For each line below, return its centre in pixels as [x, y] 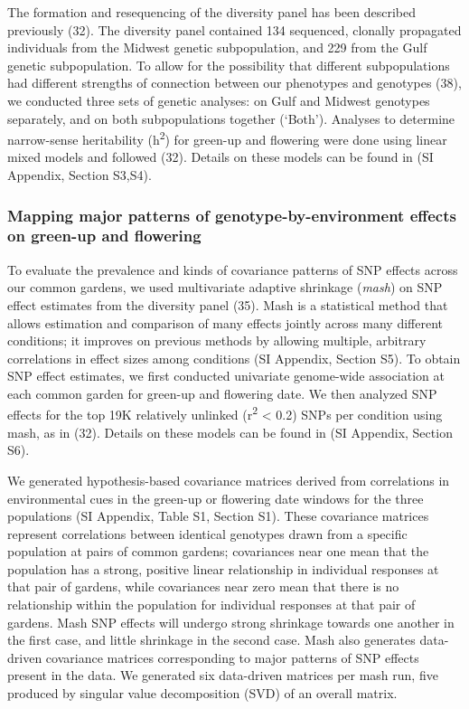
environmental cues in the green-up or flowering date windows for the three [216, 498]
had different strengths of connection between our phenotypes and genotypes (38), [234, 83]
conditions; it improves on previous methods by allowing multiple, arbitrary [217, 340]
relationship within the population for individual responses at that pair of [211, 605]
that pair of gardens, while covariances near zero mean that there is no [203, 586]
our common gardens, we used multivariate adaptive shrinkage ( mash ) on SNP [225, 287]
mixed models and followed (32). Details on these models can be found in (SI [220, 157]
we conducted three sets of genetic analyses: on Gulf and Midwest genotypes [219, 100]
